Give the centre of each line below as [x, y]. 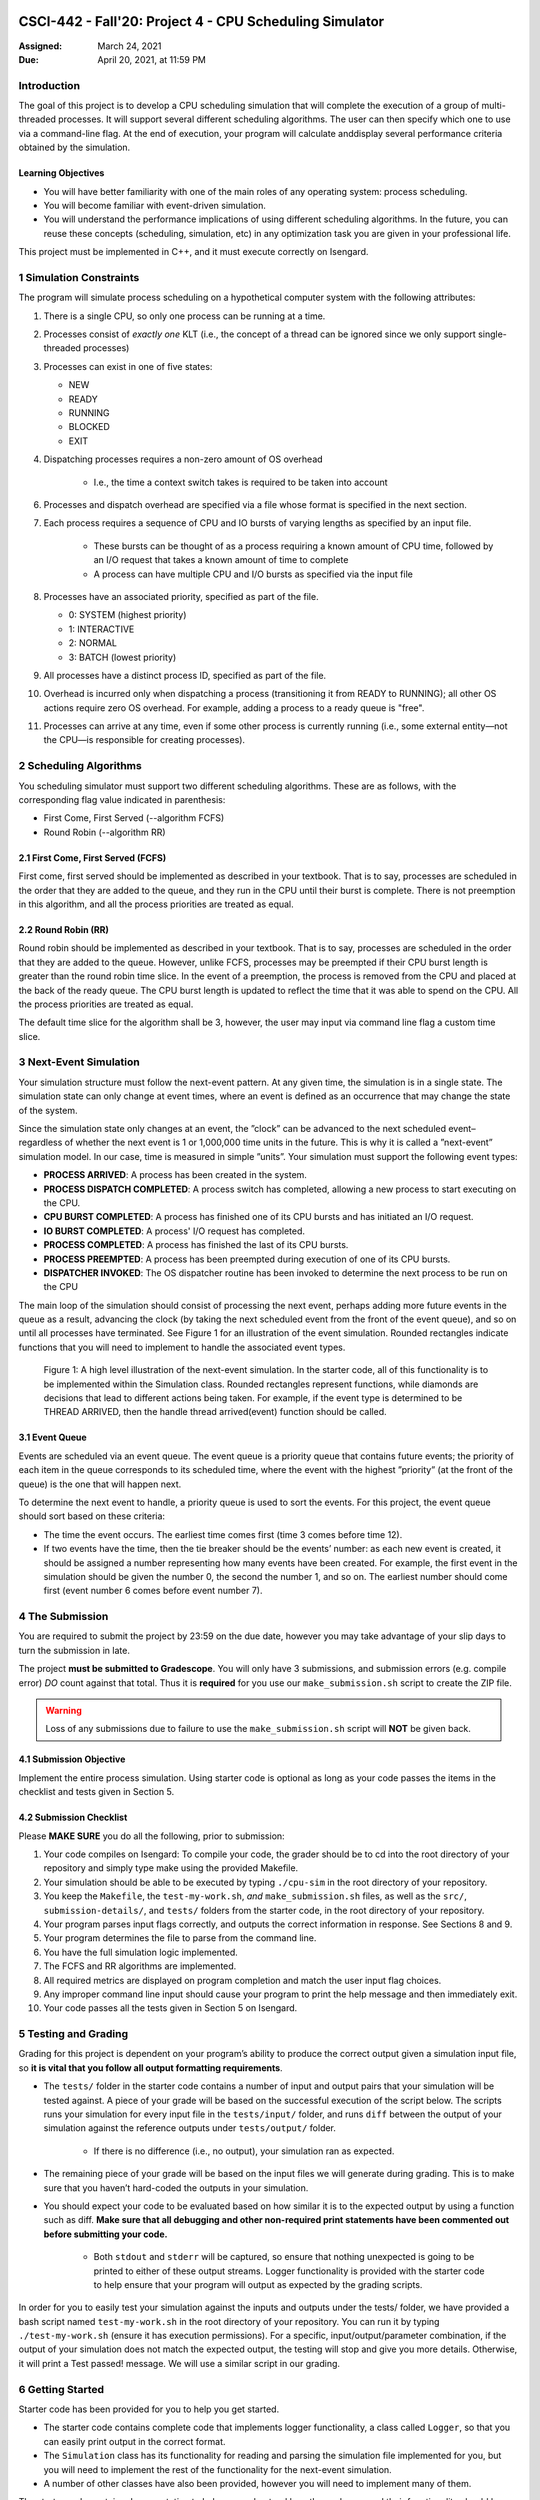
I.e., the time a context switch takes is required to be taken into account [241, 482]
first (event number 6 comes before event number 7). [153, 1591]
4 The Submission [63, 1617]
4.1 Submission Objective [72, 1759]
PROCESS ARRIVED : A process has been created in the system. [175, 1175]
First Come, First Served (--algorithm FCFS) [134, 818]
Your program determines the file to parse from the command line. [180, 1938]
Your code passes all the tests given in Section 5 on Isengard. [170, 2008]
